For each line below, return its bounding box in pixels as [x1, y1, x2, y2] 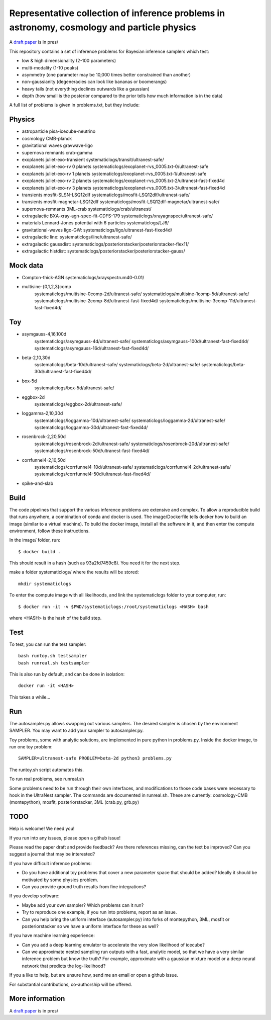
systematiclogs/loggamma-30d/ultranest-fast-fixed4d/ [34, 424, 148, 431]
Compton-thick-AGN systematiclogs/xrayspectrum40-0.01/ [22, 274, 145, 280]
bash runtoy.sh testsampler [18, 653, 87, 659]
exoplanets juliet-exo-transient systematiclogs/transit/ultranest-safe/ [22, 156, 164, 162]
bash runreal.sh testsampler [18, 660, 90, 666]
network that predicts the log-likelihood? [22, 963, 106, 969]
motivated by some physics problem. [22, 877, 98, 883]
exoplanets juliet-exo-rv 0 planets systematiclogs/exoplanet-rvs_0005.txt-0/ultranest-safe [22, 163, 209, 169]
